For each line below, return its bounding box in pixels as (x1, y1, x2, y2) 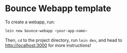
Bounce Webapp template (5, 3, 112, 14)
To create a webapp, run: (5, 19, 55, 25)
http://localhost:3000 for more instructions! (5, 42, 91, 48)
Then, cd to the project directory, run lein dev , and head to (5, 37, 122, 43)
